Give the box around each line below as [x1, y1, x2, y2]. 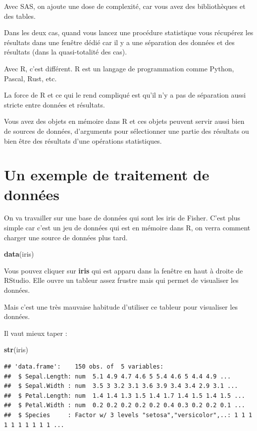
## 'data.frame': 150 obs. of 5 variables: [4, 363, 164, 370]
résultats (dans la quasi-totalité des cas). [4, 47, 127, 57]
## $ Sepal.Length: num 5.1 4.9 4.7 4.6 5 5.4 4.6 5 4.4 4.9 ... [4, 373, 231, 380]
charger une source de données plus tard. [4, 232, 128, 242]
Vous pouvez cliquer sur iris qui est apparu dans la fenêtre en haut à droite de [4, 265, 243, 275]
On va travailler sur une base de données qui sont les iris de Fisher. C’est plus [4, 213, 241, 223]
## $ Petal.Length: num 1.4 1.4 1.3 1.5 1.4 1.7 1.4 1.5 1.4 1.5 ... [4, 392, 245, 399]
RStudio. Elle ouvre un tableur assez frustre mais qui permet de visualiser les [4, 275, 239, 285]
